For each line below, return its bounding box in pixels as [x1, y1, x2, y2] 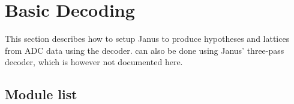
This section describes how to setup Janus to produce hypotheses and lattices [5, 32, 290, 45]
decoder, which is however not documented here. [5, 56, 183, 68]
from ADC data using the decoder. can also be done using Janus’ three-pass [5, 44, 284, 56]
